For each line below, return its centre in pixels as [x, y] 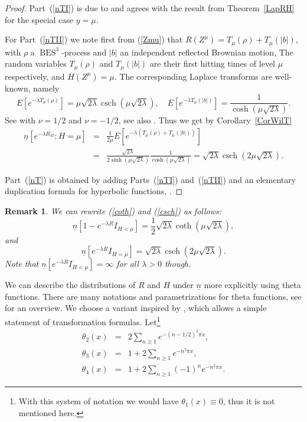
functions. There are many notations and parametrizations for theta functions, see [153, 296]
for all [128, 264]
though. [178, 264]
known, [18, 88]
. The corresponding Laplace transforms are [193, 76]
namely [46, 88]
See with [20, 120]
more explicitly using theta [252, 285]
